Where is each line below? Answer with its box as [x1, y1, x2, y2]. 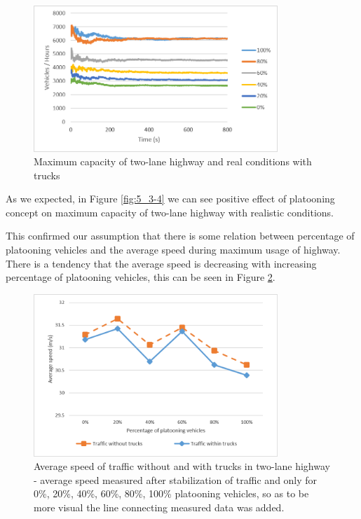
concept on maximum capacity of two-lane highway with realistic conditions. [6, 205, 334, 219]
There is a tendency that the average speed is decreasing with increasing [6, 256, 317, 270]
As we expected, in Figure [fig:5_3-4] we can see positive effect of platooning [6, 191, 335, 206]
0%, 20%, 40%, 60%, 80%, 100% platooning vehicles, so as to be [34, 486, 309, 501]
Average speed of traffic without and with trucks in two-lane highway [34, 459, 330, 473]
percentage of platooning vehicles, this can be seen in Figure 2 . [6, 270, 275, 284]
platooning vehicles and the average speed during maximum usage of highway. [6, 242, 341, 257]
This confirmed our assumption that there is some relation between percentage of [6, 228, 355, 243]
